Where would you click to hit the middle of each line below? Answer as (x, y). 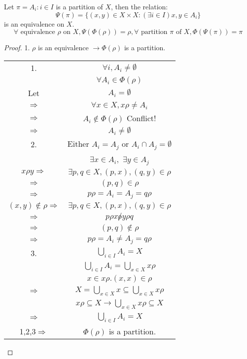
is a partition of (79, 6)
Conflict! (141, 118)
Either (78, 143)
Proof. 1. (17, 48)
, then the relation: (140, 6)
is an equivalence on (34, 23)
